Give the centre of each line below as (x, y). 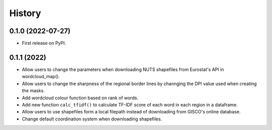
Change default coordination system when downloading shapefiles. (92, 119)
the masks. (33, 91)
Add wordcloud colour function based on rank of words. (80, 98)
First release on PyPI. (44, 43)
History (25, 13)
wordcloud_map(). (41, 77)
